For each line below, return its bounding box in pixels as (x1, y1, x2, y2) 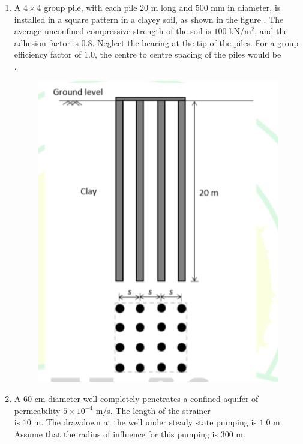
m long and (151, 1, 193, 13)
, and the (254, 25, 288, 37)
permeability (14, 404, 61, 416)
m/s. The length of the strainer (95, 404, 211, 416)
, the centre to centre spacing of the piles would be (95, 48, 281, 61)
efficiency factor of (14, 48, 82, 61)
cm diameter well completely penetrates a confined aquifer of (34, 392, 259, 405)
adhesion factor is (14, 36, 79, 49)
